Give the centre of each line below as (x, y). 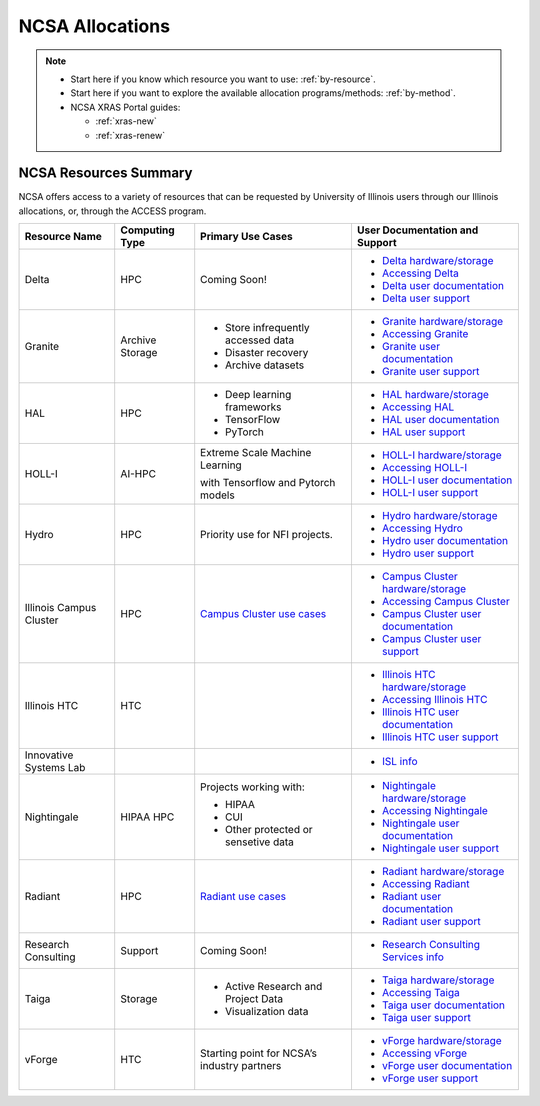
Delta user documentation (443, 286)
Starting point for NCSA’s (258, 1053)
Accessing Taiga (420, 993)
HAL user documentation (440, 420)
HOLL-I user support (430, 493)
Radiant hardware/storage (443, 872)
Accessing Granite (425, 334)
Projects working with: (252, 787)
